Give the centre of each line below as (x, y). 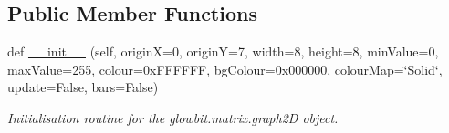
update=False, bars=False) (83, 87)
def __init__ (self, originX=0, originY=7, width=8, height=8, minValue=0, (223, 51)
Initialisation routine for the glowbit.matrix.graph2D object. (173, 117)
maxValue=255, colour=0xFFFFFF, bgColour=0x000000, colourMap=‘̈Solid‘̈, (225, 69)
